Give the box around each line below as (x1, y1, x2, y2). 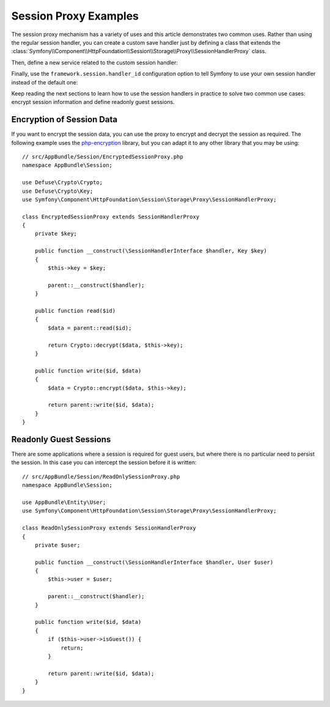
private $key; (34, 230, 78, 237)
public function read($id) (34, 308, 116, 314)
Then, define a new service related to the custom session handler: (11, 59, 178, 66)
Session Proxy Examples (11, 9, 139, 23)
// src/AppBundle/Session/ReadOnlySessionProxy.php (22, 473, 180, 480)
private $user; (34, 541, 81, 549)
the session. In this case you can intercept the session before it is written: (11, 459, 197, 466)
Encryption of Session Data (11, 114, 118, 125)
